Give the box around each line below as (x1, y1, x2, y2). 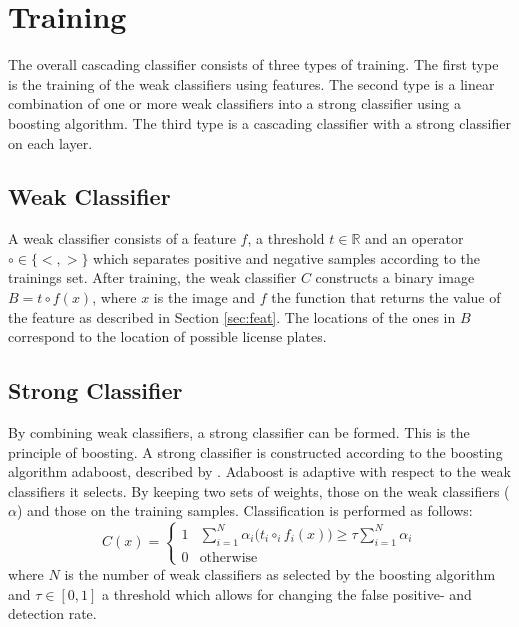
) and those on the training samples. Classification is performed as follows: (16, 500, 473, 521)
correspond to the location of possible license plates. (8, 326, 327, 347)
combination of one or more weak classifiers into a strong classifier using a (8, 93, 461, 114)
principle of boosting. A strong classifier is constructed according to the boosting (8, 441, 503, 462)
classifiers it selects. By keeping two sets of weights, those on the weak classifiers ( (8, 480, 510, 501)
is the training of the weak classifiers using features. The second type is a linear (8, 73, 495, 94)
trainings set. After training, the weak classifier (8, 267, 297, 288)
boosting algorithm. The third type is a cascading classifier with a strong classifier (8, 112, 511, 133)
